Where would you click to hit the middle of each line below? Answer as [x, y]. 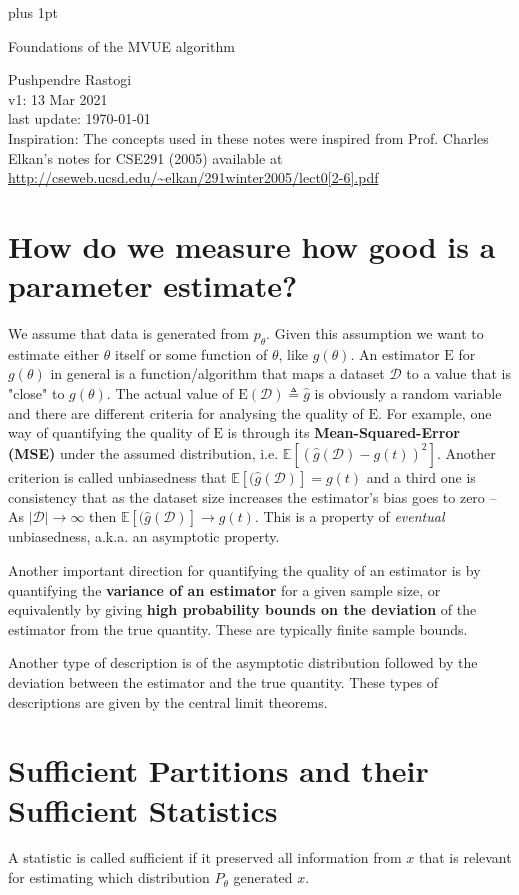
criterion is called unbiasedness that [117, 476]
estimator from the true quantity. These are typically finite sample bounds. [238, 628]
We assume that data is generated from [129, 333]
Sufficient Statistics [143, 809]
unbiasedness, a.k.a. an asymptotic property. [144, 536]
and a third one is [421, 476]
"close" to [36, 393]
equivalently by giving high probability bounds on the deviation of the [242, 609]
